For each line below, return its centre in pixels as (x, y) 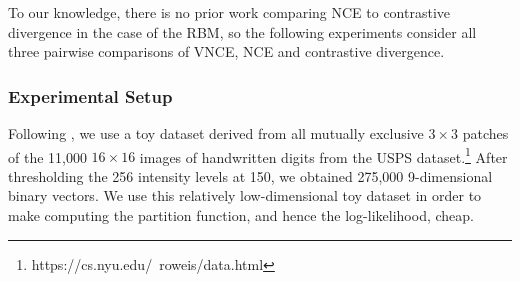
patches (485, 133)
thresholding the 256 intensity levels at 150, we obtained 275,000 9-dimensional (250, 175)
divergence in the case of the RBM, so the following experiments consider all (242, 31)
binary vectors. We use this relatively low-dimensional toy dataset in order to (245, 195)
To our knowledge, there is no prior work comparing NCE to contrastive (229, 12)
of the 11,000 (47, 156)
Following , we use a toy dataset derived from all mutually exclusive (216, 133)
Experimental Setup (90, 95)
